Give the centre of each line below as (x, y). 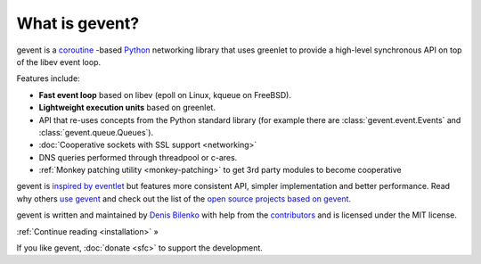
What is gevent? (78, 23)
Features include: (48, 78)
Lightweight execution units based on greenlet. (127, 108)
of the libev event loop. (59, 62)
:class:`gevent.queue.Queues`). (96, 132)
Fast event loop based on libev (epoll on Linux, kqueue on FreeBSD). (165, 95)
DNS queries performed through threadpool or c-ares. (138, 157)
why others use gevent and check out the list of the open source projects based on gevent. (184, 198)
